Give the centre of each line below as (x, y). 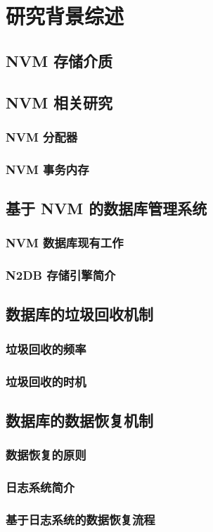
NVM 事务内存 (47, 169)
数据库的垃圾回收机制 (79, 314)
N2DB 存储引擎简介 (61, 275)
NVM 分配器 (42, 136)
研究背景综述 (65, 16)
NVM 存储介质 (59, 60)
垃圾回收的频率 (46, 348)
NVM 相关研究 (59, 102)
